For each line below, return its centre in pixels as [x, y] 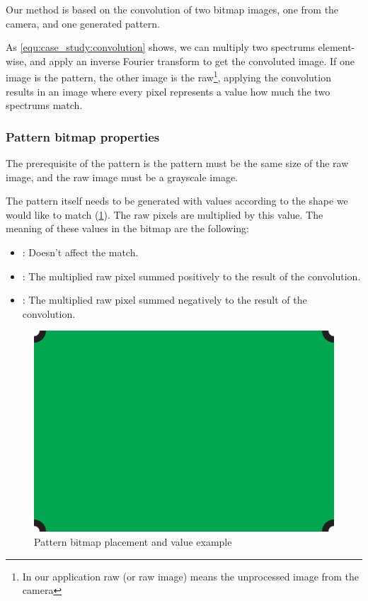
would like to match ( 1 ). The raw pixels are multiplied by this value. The [165, 214]
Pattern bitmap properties [83, 136]
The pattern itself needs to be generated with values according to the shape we [177, 201]
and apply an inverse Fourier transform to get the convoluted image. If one [192, 61]
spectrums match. [44, 105]
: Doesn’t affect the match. [80, 252]
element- [337, 47]
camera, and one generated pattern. [83, 23]
